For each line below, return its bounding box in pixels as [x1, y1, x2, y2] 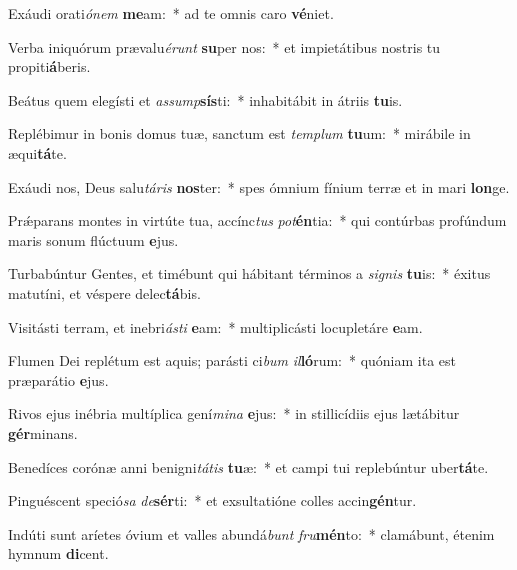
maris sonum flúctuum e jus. [8, 229, 179, 250]
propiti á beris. [8, 56, 91, 77]
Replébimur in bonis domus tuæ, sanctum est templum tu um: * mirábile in [8, 123, 471, 144]
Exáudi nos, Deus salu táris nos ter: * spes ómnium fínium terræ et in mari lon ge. [8, 176, 510, 197]
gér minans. [8, 422, 78, 443]
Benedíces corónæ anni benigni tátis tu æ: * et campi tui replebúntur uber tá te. [8, 456, 489, 477]
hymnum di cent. [8, 543, 109, 564]
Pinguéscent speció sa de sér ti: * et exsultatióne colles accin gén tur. [8, 490, 417, 511]
